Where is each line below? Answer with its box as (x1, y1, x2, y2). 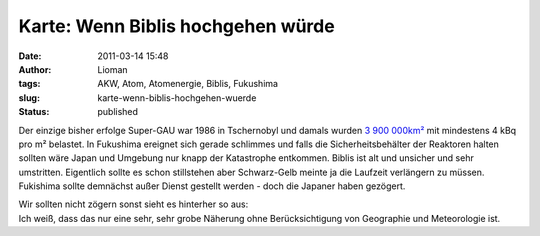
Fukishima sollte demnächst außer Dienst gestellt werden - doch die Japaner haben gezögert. (18, 180, 406, 192)
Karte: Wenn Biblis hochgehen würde (18, 15, 335, 37)
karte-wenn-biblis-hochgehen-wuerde (97, 91, 257, 104)
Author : (18, 63, 52, 75)
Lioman (97, 63, 129, 75)
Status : (18, 106, 50, 118)
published (97, 106, 139, 118)
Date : (18, 50, 42, 62)
